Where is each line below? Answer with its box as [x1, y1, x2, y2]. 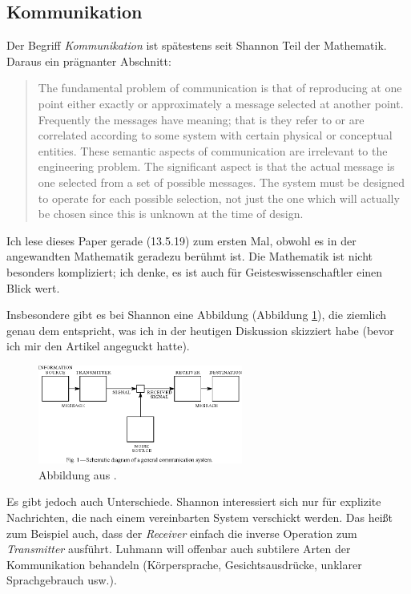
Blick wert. [6, 279, 60, 296]
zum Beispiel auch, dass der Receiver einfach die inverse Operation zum [6, 524, 357, 541]
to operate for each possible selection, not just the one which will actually [38, 189, 400, 206]
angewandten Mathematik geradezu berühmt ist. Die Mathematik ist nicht [6, 248, 373, 265]
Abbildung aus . [38, 466, 117, 483]
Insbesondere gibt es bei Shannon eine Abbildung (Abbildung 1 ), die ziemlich [6, 306, 387, 323]
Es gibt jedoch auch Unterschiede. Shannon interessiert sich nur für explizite [6, 493, 381, 510]
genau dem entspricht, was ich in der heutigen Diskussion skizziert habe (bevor [6, 321, 394, 338]
